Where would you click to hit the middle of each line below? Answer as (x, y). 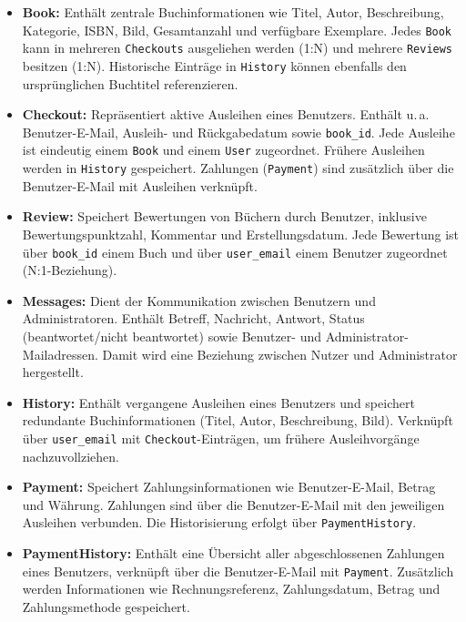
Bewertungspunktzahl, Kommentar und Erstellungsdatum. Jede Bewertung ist (241, 234)
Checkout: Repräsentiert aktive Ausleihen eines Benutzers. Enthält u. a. (226, 114)
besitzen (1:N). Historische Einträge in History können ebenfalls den (214, 65)
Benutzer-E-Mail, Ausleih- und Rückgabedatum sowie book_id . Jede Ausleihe (238, 132)
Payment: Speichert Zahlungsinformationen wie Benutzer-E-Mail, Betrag (229, 487)
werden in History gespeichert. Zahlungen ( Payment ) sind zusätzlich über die (238, 168)
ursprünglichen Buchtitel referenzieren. (130, 83)
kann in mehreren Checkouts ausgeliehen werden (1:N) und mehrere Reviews (238, 48)
